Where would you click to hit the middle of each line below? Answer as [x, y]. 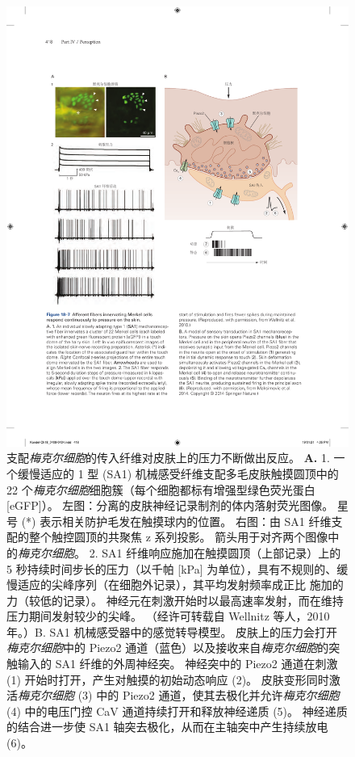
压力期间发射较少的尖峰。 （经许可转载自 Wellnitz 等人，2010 [168, 616]
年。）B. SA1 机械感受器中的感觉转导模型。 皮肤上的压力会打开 [172, 631]
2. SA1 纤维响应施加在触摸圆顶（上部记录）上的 [215, 552]
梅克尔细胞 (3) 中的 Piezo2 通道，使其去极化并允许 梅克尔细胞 [179, 695]
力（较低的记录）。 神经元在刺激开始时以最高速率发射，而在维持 [175, 600]
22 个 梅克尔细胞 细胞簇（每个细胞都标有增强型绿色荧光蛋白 [161, 489]
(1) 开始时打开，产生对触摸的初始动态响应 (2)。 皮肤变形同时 [168, 679]
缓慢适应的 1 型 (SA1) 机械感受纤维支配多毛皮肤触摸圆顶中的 [178, 473]
